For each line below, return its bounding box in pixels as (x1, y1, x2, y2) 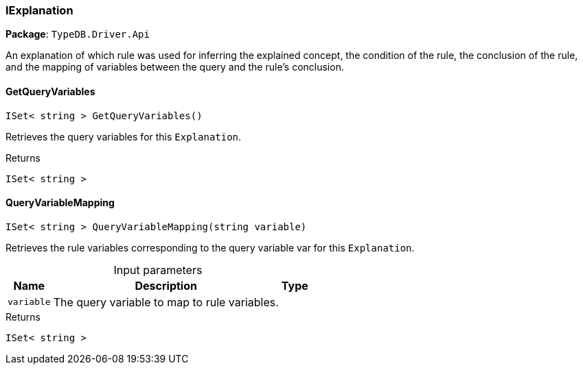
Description (135, 278, 197, 293)
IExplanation (5, 3, 73, 17)
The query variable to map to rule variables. (53, 295, 279, 309)
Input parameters (113, 262, 203, 277)
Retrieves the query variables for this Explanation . (5, 130, 242, 143)
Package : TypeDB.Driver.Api (5, 28, 150, 40)
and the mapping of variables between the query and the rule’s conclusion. (5, 61, 344, 73)
